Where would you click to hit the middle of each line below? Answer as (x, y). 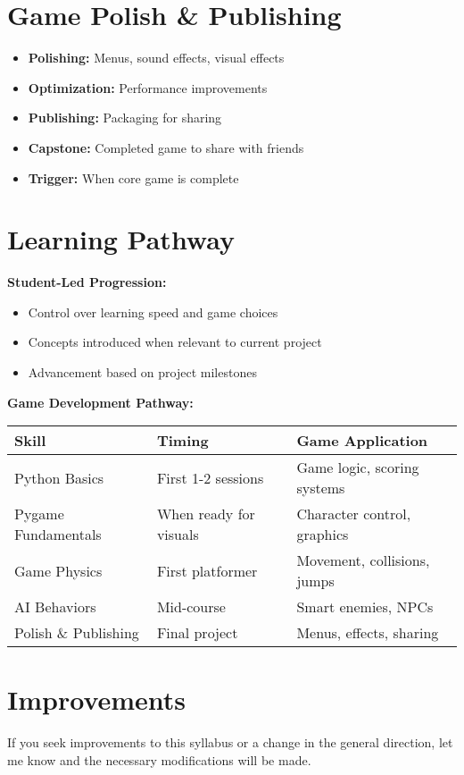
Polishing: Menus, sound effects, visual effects (156, 58)
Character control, (354, 514)
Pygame (39, 514)
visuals (178, 535)
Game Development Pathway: (100, 402)
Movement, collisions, (363, 560)
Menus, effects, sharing (368, 633)
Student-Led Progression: (87, 282)
